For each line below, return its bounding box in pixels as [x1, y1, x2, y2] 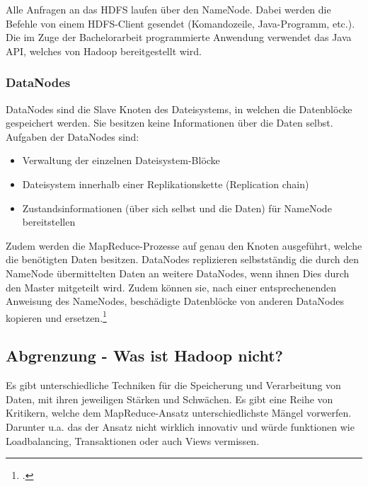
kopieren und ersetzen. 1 [6, 308, 107, 325]
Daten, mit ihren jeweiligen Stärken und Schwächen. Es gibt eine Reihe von [6, 391, 333, 406]
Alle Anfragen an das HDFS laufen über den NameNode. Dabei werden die [6, 2, 331, 16]
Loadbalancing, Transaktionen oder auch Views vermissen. [6, 433, 260, 448]
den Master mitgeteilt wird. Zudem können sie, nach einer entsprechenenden [6, 279, 337, 294]
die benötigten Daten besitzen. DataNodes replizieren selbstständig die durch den [6, 252, 360, 267]
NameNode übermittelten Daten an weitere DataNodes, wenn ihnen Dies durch [6, 265, 350, 280]
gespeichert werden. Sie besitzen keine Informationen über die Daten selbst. [6, 115, 333, 130]
